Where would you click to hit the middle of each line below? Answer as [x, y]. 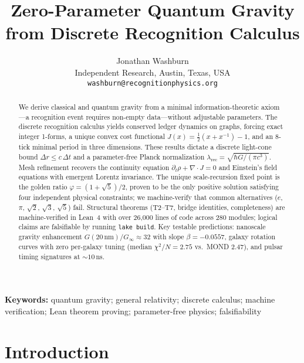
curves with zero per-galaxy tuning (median [85, 246]
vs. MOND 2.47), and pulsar [239, 246]
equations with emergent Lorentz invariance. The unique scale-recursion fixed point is [149, 177]
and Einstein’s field [248, 167]
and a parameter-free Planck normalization [139, 156]
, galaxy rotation [250, 237]
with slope [168, 237]
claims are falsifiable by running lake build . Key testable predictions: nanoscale [142, 227]
